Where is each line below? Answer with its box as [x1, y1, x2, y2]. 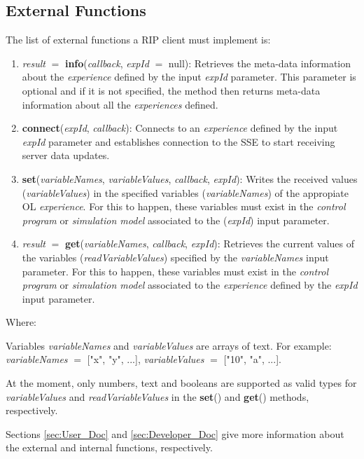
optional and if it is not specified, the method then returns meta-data [22, 83, 321, 97]
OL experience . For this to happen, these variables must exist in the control [22, 199, 346, 214]
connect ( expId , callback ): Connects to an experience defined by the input [22, 121, 338, 135]
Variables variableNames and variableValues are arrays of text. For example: [6, 338, 332, 352]
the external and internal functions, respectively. [6, 440, 213, 455]
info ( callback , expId [64, 55, 149, 70]
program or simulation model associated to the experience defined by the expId [22, 278, 358, 292]
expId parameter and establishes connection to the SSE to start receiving [22, 134, 335, 149]
